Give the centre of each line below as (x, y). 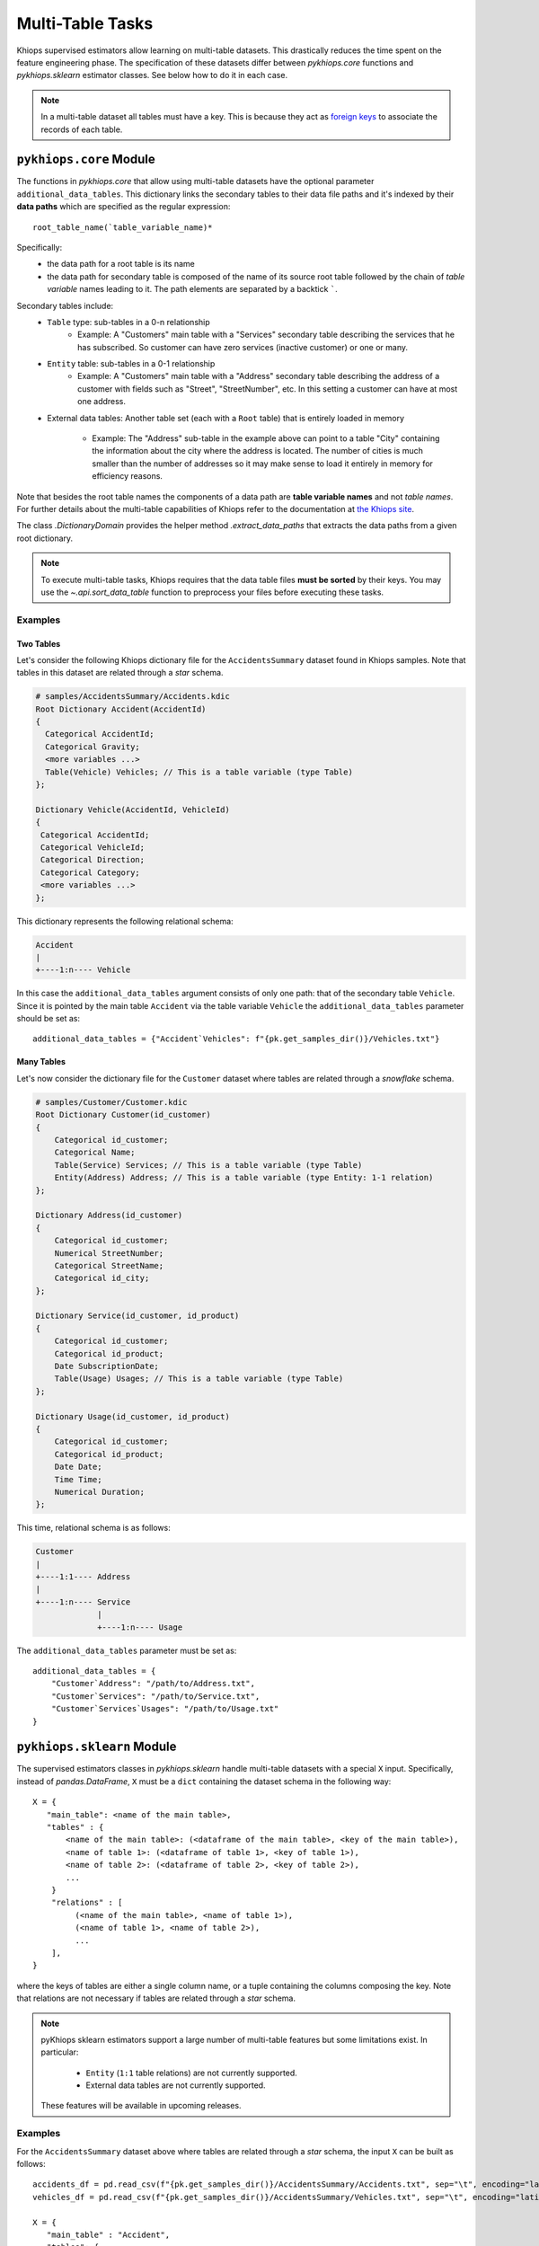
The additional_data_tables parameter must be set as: (127, 1650)
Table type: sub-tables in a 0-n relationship (128, 322)
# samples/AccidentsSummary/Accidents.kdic (133, 697)
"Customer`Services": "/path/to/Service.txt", (155, 1696)
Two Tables (39, 643)
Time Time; (78, 1479)
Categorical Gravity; (93, 747)
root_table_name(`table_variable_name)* (123, 227)
